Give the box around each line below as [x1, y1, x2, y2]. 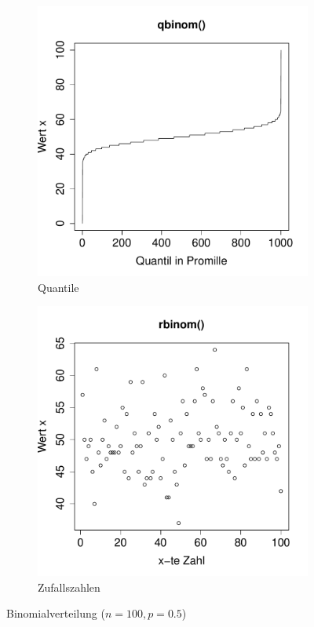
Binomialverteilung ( [6, 605, 105, 622]
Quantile [38, 279, 79, 295]
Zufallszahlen [38, 578, 100, 595]
